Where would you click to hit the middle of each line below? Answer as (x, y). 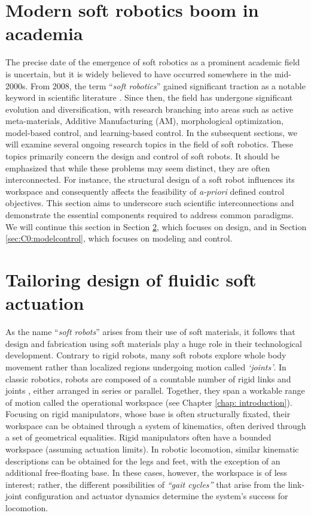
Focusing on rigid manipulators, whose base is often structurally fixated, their (148, 414)
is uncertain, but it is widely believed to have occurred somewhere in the (139, 73)
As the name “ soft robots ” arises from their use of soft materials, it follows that (150, 332)
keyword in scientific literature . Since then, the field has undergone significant (149, 97)
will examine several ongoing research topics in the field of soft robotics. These (149, 144)
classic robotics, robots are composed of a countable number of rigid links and (148, 378)
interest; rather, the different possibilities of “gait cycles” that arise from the (145, 484)
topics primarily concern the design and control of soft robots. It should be (143, 156)
